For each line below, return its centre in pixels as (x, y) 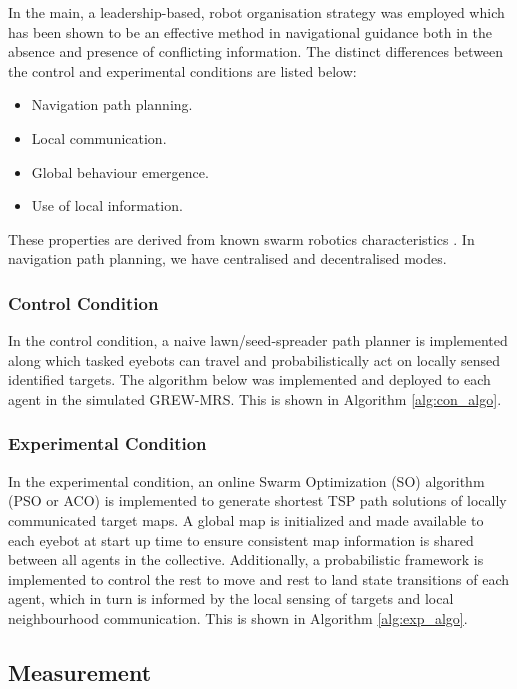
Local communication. (99, 137)
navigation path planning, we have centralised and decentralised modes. (227, 258)
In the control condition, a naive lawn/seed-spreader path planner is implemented (258, 340)
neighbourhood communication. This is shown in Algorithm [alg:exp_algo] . (238, 617)
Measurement (80, 671)
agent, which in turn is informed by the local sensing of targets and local (231, 598)
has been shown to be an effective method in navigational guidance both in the (250, 31)
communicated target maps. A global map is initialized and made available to (246, 519)
